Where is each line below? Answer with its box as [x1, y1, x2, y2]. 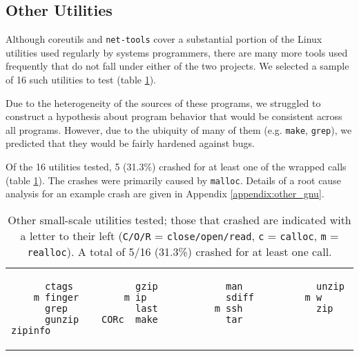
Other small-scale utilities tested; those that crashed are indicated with [8, 211, 351, 228]
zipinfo [11, 324, 51, 336]
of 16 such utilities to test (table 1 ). [6, 72, 156, 87]
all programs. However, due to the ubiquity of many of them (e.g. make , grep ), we [6, 122, 352, 137]
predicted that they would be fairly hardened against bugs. [6, 136, 255, 150]
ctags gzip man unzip [45, 280, 345, 292]
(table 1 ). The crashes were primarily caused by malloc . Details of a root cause [6, 172, 341, 187]
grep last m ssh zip [45, 302, 333, 314]
